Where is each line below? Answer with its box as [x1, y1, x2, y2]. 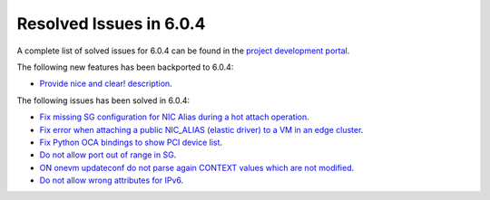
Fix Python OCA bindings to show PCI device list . [39, 137, 222, 148]
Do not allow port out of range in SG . [39, 149, 177, 160]
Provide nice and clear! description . [39, 78, 172, 90]
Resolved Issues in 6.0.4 [16, 14, 206, 33]
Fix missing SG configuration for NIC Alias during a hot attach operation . [39, 111, 310, 122]
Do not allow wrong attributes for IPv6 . [39, 175, 184, 186]
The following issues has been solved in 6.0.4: [16, 95, 191, 106]
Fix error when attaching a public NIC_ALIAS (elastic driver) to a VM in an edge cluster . [39, 124, 364, 135]
